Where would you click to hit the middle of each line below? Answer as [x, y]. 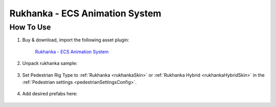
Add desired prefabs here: [50, 94]
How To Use [30, 27]
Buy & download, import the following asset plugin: [76, 40]
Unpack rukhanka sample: [50, 63]
